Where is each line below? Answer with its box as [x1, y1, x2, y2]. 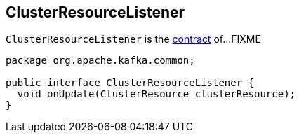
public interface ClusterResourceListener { [6, 77, 255, 89]
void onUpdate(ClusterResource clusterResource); [17, 88, 296, 100]
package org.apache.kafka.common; [6, 55, 195, 67]
